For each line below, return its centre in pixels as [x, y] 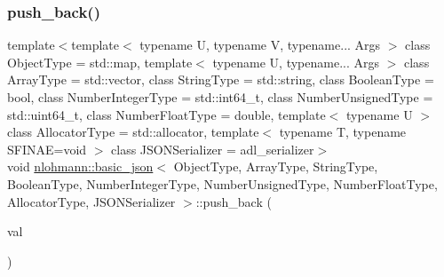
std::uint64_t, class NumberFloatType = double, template [166, 114]
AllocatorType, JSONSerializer [91, 201]
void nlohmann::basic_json [80, 166]
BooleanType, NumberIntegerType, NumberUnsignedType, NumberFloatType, [222, 183]
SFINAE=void [47, 149]
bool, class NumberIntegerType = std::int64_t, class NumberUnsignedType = [220, 97]
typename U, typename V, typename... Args [260, 45]
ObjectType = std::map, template [100, 62]
